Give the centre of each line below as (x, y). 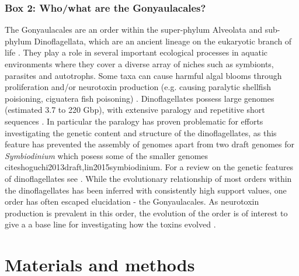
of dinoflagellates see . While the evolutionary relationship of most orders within (148, 178)
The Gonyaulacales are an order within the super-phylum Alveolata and (134, 30)
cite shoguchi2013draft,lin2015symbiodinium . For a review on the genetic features (149, 167)
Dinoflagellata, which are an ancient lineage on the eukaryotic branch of (163, 41)
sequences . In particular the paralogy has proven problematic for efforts (134, 121)
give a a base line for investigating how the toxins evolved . (110, 224)
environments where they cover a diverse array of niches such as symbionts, (139, 64)
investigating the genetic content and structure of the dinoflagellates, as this (141, 132)
